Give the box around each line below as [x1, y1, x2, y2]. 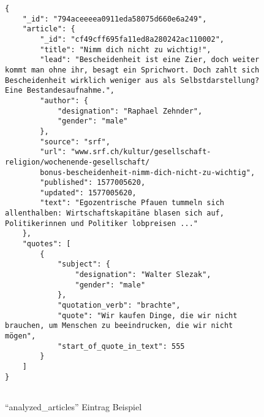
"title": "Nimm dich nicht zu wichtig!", [40, 45, 211, 54]
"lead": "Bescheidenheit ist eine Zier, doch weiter [40, 55, 260, 64]
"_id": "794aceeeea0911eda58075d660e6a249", [22, 14, 207, 23]
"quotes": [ [22, 240, 71, 249]
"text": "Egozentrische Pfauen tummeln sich [40, 198, 224, 208]
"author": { [40, 96, 89, 105]
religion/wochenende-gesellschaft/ [5, 157, 150, 166]
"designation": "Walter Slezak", [75, 270, 211, 279]
